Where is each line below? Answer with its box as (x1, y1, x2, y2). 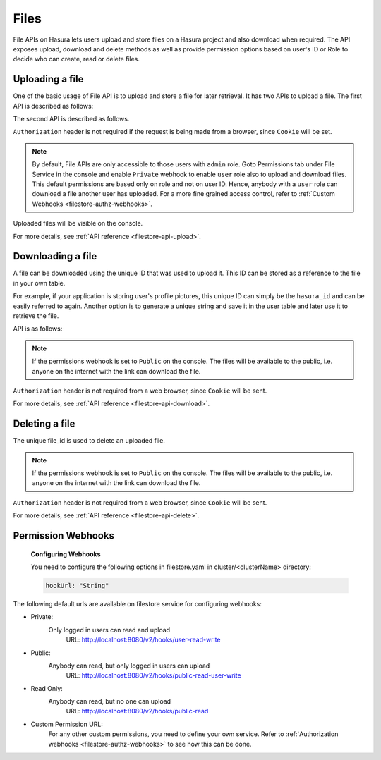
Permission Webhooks (13, 529, 114, 542)
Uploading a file (13, 73, 84, 85)
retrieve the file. (13, 312, 59, 320)
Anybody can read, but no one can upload (48, 697, 171, 706)
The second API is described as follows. (13, 115, 130, 123)
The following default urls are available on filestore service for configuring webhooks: (13, 599, 262, 608)
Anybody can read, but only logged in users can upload (48, 661, 210, 670)
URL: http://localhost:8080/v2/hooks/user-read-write (66, 635, 222, 644)
